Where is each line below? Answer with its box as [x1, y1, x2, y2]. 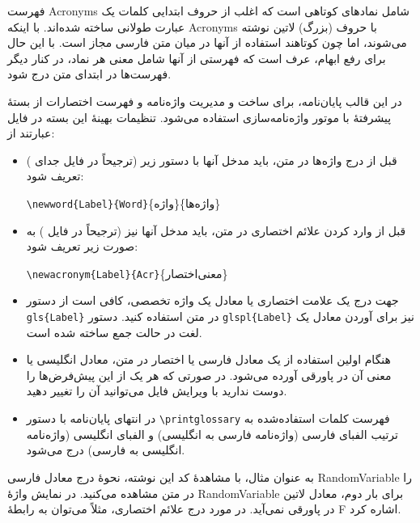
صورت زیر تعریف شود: [26, 238, 138, 255]
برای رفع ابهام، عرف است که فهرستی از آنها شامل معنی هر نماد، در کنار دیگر [7, 49, 386, 66]
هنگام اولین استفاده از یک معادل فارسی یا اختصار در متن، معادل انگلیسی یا [26, 351, 391, 368]
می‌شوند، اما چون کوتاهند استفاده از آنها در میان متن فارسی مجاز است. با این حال [7, 34, 407, 51]
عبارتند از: [7, 124, 55, 141]
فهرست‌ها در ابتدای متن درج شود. [7, 65, 172, 82]
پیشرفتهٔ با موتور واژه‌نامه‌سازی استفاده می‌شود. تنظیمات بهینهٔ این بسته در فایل [7, 108, 392, 125]
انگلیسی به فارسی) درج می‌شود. [26, 441, 185, 458]
